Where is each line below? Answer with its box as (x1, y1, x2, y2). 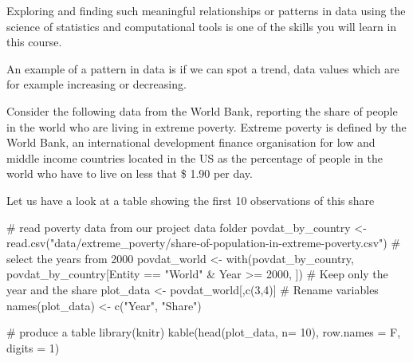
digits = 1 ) (6, 339, 60, 356)
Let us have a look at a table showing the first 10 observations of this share (6, 191, 375, 208)
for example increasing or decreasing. (6, 76, 187, 92)
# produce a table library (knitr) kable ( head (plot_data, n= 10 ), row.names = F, (6, 324, 401, 340)
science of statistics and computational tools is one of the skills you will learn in (6, 18, 397, 34)
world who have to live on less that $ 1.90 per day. (6, 165, 253, 182)
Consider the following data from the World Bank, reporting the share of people (6, 102, 398, 119)
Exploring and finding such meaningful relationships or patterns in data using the (6, 2, 406, 18)
